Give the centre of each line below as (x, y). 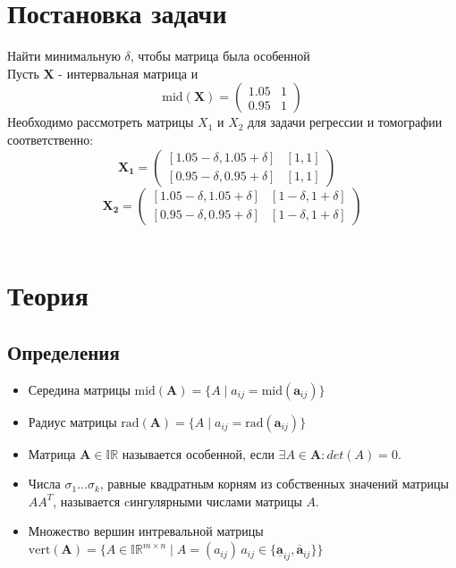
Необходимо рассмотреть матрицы (101, 122)
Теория (48, 295)
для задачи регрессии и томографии (345, 122)
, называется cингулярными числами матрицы (177, 501)
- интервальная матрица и (128, 73)
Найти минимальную (64, 56)
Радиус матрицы (72, 421)
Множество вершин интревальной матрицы (146, 531)
